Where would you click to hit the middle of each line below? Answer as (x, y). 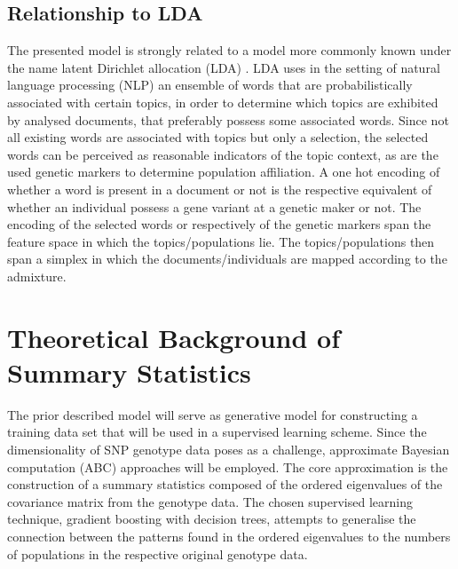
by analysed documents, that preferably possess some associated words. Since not (228, 119)
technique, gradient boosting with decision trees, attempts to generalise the (212, 519)
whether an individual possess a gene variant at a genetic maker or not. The (214, 206)
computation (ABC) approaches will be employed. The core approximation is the (228, 466)
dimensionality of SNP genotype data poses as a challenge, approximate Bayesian (229, 450)
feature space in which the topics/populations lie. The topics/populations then (221, 241)
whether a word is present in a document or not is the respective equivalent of (220, 189)
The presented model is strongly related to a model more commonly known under (229, 50)
